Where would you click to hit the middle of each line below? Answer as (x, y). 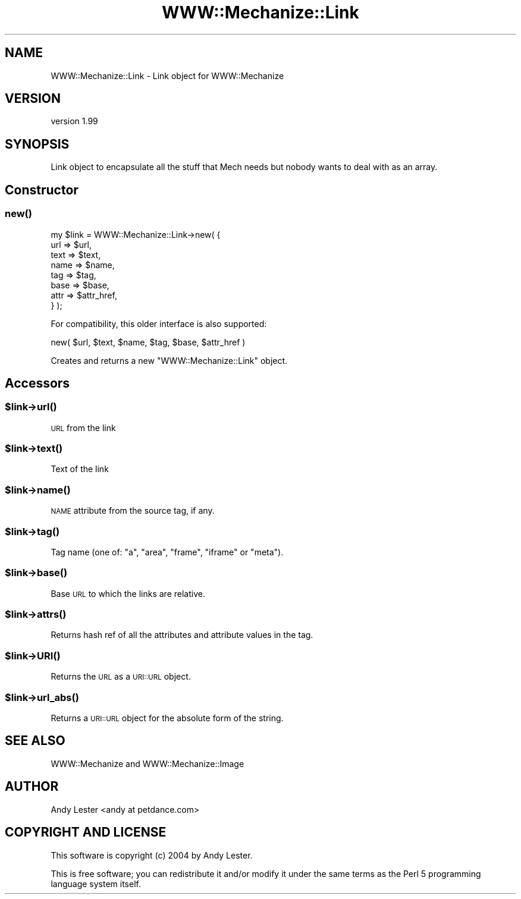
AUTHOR (32, 787)
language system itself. (96, 884)
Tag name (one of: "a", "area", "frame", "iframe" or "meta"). (167, 552)
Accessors (37, 383)
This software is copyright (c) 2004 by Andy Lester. (152, 855)
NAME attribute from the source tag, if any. (133, 511)
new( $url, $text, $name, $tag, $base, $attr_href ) (148, 342)
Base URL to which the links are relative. (128, 593)
